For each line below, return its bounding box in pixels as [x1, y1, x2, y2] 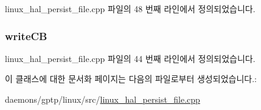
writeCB [5, 28, 47, 43]
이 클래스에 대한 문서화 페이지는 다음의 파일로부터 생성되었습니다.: [5, 72, 257, 85]
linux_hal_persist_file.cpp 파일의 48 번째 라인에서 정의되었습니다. [5, 2, 256, 15]
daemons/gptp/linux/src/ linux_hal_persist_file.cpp [5, 93, 200, 105]
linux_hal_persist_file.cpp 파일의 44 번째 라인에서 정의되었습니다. [5, 52, 256, 64]
